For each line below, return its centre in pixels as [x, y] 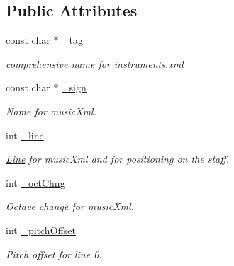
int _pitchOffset [41, 230]
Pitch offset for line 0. [54, 254]
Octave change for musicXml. [70, 206]
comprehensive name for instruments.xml [95, 63]
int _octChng [35, 182]
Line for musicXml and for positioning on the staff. [118, 159]
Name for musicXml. [51, 111]
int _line [25, 135]
